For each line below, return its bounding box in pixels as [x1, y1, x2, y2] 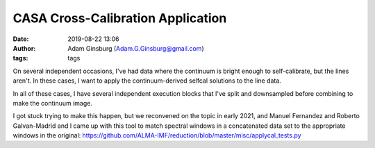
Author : [12, 44, 36, 52]
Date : [12, 35, 29, 43]
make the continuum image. [12, 99, 93, 107]
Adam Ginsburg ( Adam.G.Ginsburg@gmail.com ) [67, 44, 204, 52]
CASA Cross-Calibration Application [12, 10, 227, 26]
